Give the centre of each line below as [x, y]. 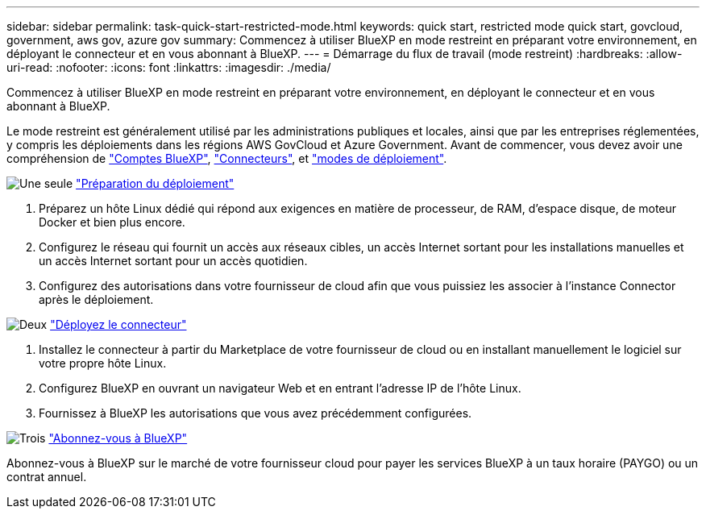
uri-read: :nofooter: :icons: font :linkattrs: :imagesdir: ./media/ [169, 67]
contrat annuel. [47, 477]
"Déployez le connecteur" [118, 324]
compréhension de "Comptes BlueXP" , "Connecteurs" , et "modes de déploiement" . [227, 158]
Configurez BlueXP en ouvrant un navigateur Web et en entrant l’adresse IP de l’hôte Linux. [280, 388]
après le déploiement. [96, 299]
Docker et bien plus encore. [112, 222]
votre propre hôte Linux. [103, 363]
